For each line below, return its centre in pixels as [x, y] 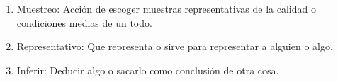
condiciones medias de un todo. [84, 22]
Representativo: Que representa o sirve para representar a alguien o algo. [175, 46]
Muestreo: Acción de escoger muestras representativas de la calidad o [166, 8]
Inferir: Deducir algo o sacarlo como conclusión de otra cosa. [148, 70]
